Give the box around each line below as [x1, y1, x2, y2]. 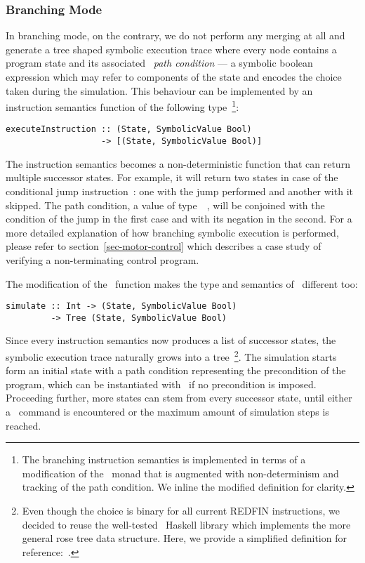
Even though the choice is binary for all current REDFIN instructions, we [22, 503, 340, 517]
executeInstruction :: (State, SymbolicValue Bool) [6, 124, 252, 135]
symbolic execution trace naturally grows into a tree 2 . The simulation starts [6, 347, 337, 364]
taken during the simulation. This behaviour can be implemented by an [6, 83, 313, 98]
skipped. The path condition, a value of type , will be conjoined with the [6, 197, 325, 212]
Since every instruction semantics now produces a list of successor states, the [6, 333, 336, 347]
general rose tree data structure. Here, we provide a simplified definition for [22, 531, 347, 545]
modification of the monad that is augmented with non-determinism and [22, 465, 339, 480]
